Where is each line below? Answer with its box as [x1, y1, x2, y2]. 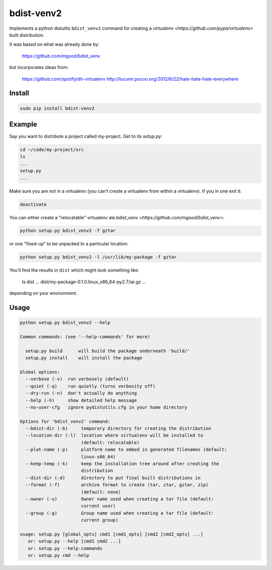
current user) [81, 503, 116, 509]
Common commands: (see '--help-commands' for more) [20, 334, 151, 340]
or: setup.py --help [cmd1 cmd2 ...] [28, 538, 121, 544]
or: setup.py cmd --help [28, 552, 89, 558]
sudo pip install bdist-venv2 [20, 105, 95, 111]
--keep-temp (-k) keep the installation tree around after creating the [25, 461, 219, 467]
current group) [81, 517, 118, 523]
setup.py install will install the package [25, 355, 143, 361]
